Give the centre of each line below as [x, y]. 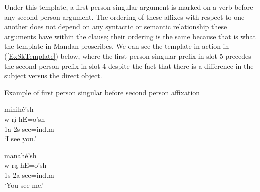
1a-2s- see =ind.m [29, 129]
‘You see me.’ [24, 185]
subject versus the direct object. [53, 75]
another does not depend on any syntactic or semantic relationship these [116, 26]
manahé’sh [20, 155]
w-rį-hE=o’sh [25, 119]
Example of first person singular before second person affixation [102, 92]
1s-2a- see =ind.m [29, 175]
